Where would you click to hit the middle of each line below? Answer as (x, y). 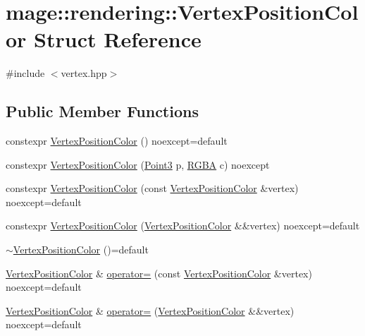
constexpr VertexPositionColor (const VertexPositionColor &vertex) (152, 188)
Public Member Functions (102, 111)
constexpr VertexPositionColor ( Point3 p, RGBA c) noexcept (138, 164)
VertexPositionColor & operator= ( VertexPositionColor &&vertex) (150, 310)
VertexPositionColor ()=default (81, 250)
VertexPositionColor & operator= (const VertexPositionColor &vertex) (159, 273)
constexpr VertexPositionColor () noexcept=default (117, 141)
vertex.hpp (84, 73)
